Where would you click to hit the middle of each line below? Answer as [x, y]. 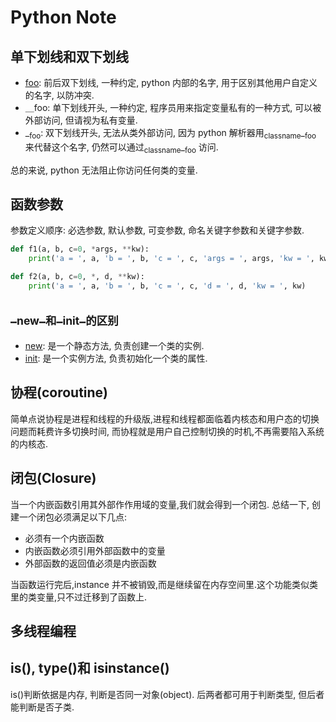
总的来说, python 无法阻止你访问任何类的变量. [104, 170]
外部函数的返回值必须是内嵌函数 [90, 563]
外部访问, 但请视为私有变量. [81, 120]
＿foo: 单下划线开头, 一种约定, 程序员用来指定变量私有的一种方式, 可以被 [173, 107]
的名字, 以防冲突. [59, 95]
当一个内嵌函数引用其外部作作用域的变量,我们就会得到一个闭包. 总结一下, [160, 504]
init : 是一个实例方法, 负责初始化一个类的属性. [116, 358]
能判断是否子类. [42, 707]
